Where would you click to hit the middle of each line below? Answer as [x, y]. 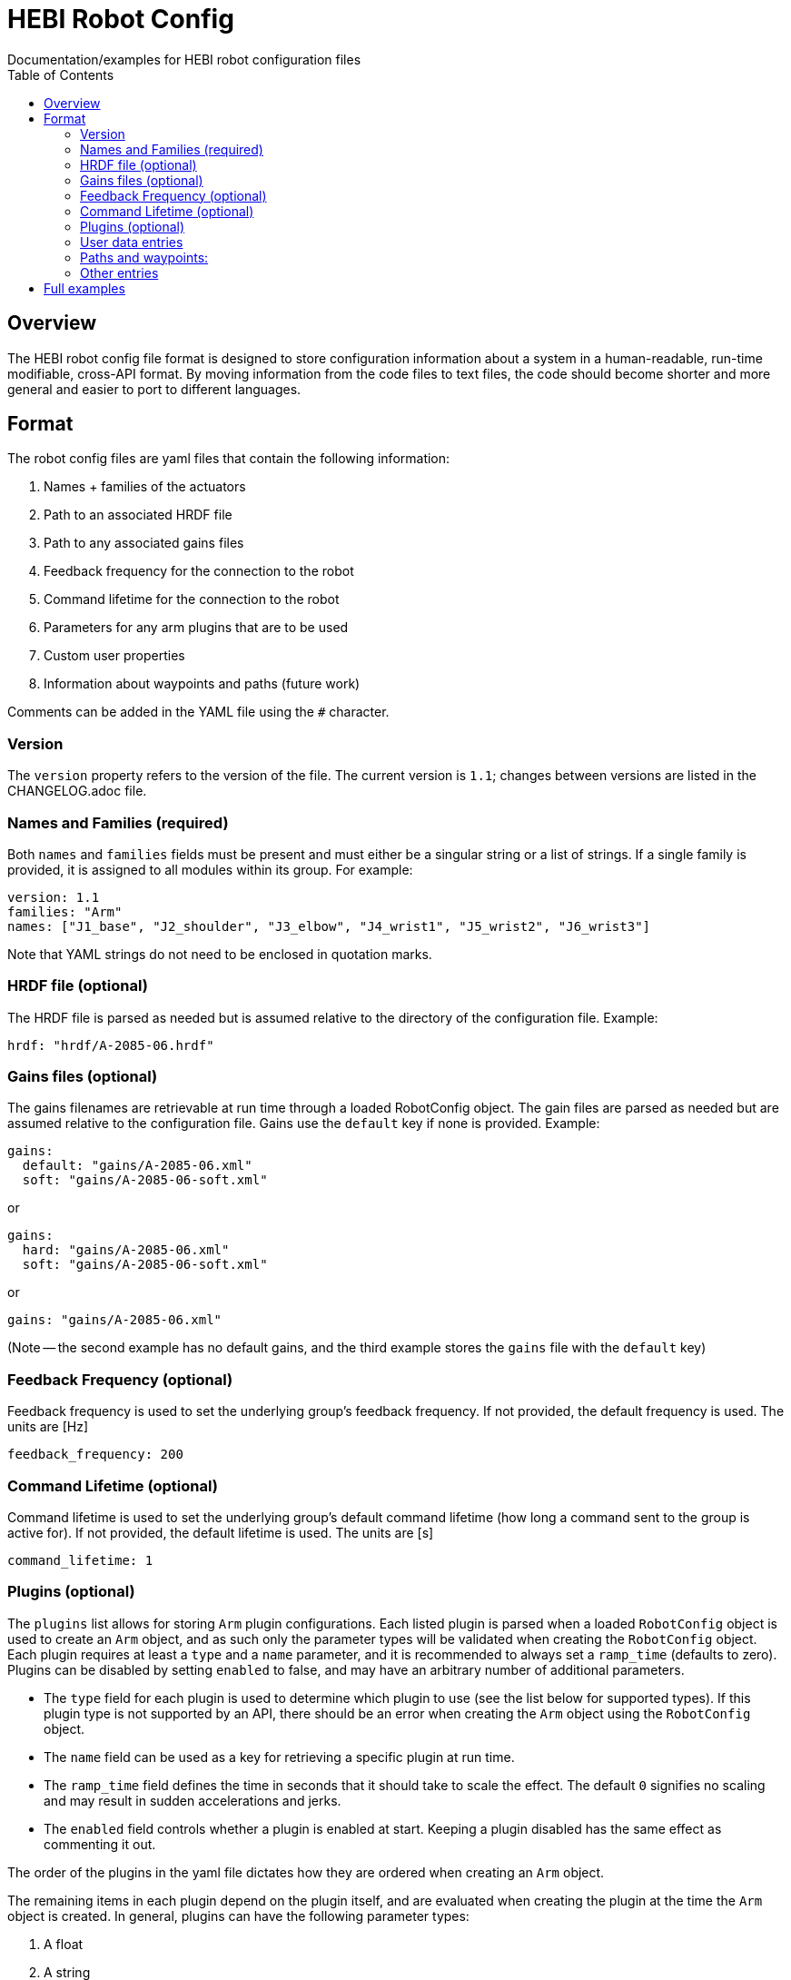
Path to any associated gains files [144, 543]
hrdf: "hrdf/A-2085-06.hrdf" [111, 1045]
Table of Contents [61, 74]
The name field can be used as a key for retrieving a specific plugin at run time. [279, 1757]
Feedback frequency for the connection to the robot [199, 571]
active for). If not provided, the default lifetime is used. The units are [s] [221, 1532]
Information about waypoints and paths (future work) [202, 684]
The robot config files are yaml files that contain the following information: [229, 459]
